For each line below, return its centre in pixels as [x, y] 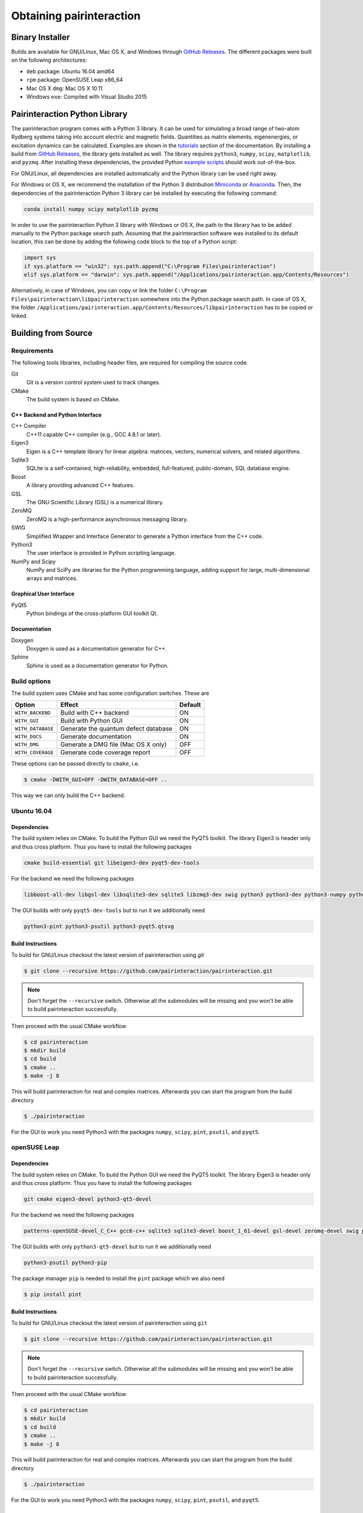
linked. [20, 316]
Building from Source [52, 333]
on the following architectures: [49, 60]
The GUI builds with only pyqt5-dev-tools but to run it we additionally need [108, 910]
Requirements [32, 351]
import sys [40, 258]
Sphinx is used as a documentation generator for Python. [97, 665]
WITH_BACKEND [33, 713]
